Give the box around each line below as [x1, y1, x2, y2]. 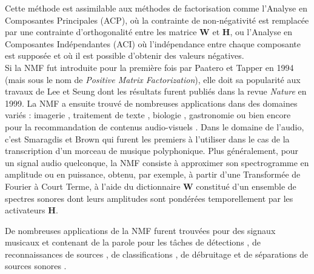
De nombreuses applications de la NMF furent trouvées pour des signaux [5, 224, 276, 236]
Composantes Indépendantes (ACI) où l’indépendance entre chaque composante [5, 37, 301, 50]
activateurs [5, 204, 45, 216]
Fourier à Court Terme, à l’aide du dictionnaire [5, 179, 181, 192]
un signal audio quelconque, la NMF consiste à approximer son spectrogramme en [5, 156, 309, 169]
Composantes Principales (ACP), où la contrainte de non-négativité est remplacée [5, 13, 309, 26]
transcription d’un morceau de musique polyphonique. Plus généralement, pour [5, 144, 299, 157]
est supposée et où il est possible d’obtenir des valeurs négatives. [5, 49, 244, 62]
